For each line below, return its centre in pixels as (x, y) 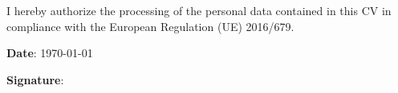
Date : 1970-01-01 (50, 53)
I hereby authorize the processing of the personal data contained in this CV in (199, 10)
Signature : (35, 79)
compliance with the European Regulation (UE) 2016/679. (150, 26)
